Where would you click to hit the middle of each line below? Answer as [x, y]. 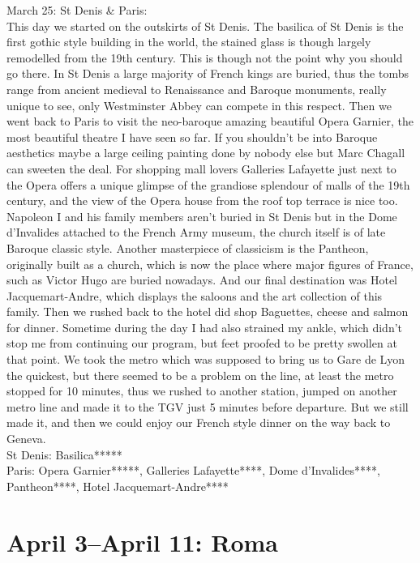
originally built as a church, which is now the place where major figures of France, [210, 264]
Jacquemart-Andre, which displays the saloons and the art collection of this [195, 295]
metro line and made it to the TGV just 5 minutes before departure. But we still [208, 406]
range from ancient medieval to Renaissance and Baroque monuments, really [197, 89]
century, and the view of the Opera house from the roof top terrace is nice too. [202, 200]
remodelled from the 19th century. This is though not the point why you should [205, 57]
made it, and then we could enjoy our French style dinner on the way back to [199, 422]
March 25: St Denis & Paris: [77, 10]
